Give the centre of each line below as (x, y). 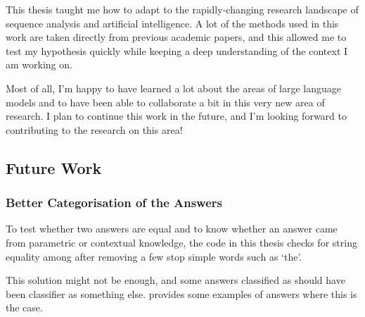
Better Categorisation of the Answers (114, 203)
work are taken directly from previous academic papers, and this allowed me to (176, 37)
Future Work (54, 167)
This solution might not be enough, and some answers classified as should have (175, 280)
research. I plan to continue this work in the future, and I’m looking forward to (176, 116)
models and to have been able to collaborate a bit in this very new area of (165, 102)
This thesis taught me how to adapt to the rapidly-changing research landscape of (182, 9)
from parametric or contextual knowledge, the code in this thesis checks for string (181, 242)
